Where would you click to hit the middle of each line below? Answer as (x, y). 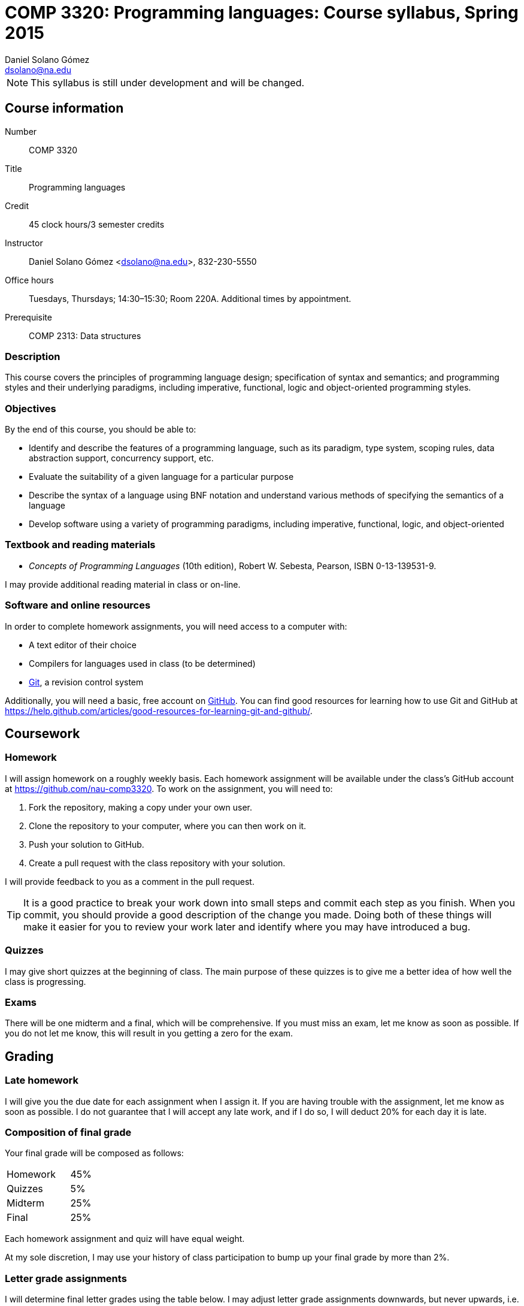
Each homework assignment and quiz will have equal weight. (125, 1239)
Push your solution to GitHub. (87, 844)
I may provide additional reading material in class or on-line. (123, 584)
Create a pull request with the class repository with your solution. (157, 863)
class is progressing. (46, 981)
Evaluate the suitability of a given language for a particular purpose (161, 477)
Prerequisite (28, 317)
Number (21, 131)
